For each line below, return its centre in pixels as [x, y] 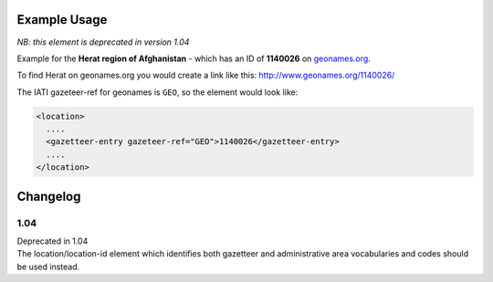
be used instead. [48, 266]
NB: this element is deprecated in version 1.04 [103, 42]
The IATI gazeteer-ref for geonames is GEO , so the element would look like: [157, 92]
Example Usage [62, 20]
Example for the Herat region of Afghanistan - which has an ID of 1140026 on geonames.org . [194, 58]
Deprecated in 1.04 [52, 241]
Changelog [49, 196]
